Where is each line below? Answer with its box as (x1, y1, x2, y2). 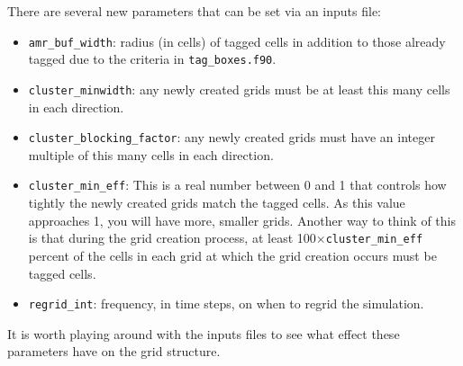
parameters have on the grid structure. (7, 342, 221, 361)
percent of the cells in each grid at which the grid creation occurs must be (28, 245, 437, 264)
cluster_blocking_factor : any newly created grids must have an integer (28, 128, 435, 147)
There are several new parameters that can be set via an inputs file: (7, 2, 382, 20)
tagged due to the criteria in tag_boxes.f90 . (28, 49, 277, 68)
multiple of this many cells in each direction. (28, 145, 274, 164)
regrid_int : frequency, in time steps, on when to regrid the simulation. (28, 294, 424, 313)
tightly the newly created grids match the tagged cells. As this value (28, 193, 405, 212)
